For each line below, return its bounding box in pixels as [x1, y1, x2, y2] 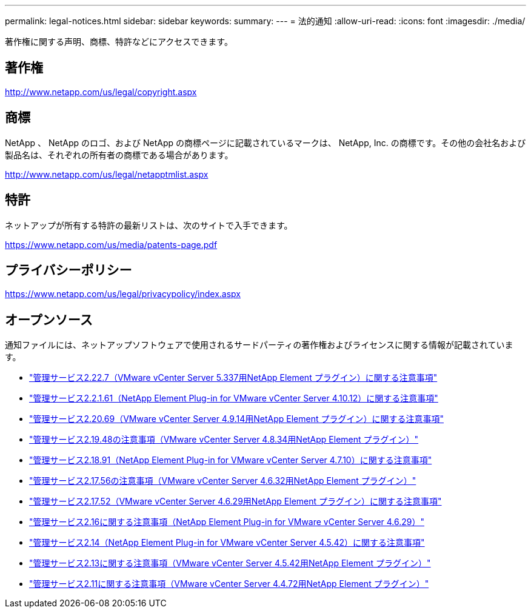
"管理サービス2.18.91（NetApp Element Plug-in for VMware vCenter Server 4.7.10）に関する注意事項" [29, 455, 432, 466]
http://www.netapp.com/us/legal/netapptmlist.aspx [5, 169, 209, 179]
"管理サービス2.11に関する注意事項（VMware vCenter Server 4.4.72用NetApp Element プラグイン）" [29, 578, 429, 589]
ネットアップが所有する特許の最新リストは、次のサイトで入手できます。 [5, 219, 293, 230]
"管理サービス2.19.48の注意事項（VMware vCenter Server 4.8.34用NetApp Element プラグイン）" [29, 434, 419, 445]
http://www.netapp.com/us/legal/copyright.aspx [5, 86, 197, 97]
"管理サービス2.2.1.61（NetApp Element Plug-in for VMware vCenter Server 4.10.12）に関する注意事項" [29, 393, 438, 404]
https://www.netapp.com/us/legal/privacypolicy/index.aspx [5, 289, 241, 300]
